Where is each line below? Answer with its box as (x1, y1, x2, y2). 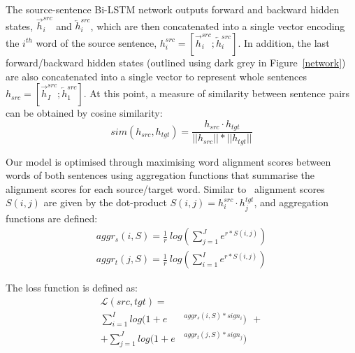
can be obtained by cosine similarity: (6, 106, 163, 120)
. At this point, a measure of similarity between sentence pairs (83, 86, 350, 101)
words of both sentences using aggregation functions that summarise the (6, 168, 315, 182)
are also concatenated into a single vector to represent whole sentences (6, 69, 307, 83)
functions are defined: (6, 210, 98, 225)
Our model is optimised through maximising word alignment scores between (6, 154, 331, 168)
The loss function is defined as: (6, 280, 138, 295)
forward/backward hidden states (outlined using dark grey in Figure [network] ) (6, 55, 346, 69)
